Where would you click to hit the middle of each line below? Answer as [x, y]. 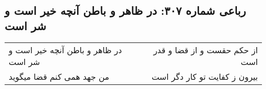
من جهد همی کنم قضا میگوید [59, 76]
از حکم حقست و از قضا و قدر [205, 50]
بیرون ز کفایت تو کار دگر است [204, 76]
